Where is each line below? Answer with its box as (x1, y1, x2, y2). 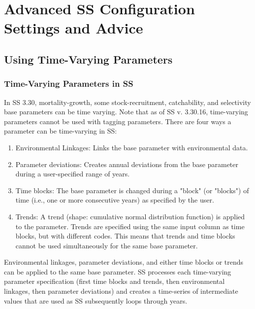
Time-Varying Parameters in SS (4, 77, 133, 90)
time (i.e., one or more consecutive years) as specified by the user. (15, 195, 214, 205)
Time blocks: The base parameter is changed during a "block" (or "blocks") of (15, 185, 249, 195)
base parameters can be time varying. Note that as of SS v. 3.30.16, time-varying (4, 106, 248, 117)
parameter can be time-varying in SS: (4, 126, 117, 136)
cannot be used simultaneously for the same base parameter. (15, 240, 198, 250)
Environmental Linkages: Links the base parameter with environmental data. (15, 142, 248, 152)
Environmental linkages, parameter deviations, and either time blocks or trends (4, 257, 244, 267)
